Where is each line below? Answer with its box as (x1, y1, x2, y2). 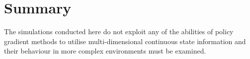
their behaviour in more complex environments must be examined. (4, 46, 206, 56)
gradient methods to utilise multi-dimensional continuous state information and (4, 36, 246, 46)
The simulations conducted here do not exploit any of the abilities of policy (4, 26, 234, 37)
